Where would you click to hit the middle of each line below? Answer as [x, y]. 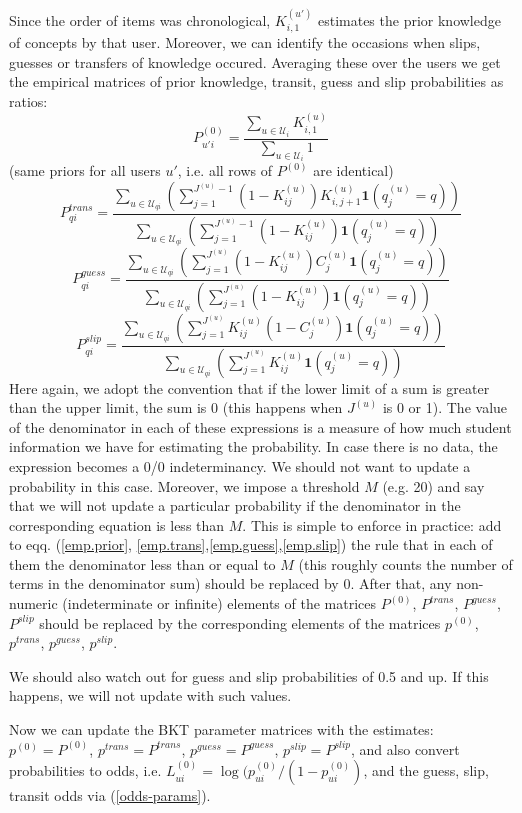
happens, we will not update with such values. [150, 695]
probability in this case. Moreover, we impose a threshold [184, 485]
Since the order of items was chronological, [140, 19]
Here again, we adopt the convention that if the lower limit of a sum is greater [249, 387]
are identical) [353, 170]
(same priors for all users [85, 170]
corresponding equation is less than [117, 524]
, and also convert [405, 748]
